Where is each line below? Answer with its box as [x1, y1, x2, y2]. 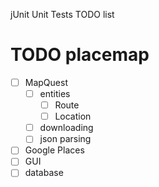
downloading [39, 122, 94, 134]
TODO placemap [10, 44, 150, 66]
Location [54, 110, 92, 123]
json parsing [39, 133, 92, 145]
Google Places [24, 144, 85, 156]
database [24, 167, 64, 179]
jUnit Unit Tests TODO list [10, 9, 115, 20]
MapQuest [24, 76, 68, 88]
